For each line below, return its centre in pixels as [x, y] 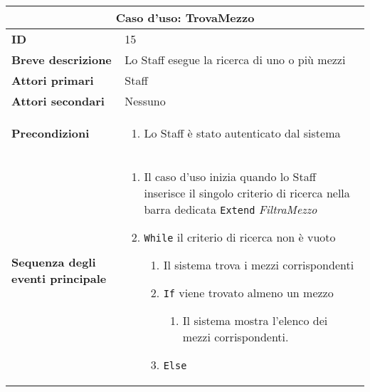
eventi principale [59, 278]
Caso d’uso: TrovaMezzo [185, 17]
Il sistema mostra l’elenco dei [255, 320]
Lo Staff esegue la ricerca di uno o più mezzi [235, 60]
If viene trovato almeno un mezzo [248, 293]
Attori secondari [58, 101]
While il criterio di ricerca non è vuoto [240, 237]
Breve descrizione [62, 60]
